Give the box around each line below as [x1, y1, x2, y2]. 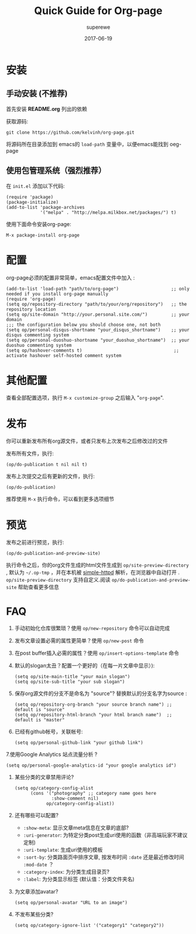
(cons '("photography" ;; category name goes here [30, 791, 157, 797]
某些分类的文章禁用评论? [14, 774, 74, 781]
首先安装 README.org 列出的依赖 [6, 105, 88, 112]
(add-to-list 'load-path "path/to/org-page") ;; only [6, 286, 190, 292]
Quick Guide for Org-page [34, 4, 163, 18]
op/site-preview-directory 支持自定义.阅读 [6, 576, 111, 584]
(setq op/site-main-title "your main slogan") [14, 674, 130, 680]
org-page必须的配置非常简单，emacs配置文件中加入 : [6, 274, 135, 281]
